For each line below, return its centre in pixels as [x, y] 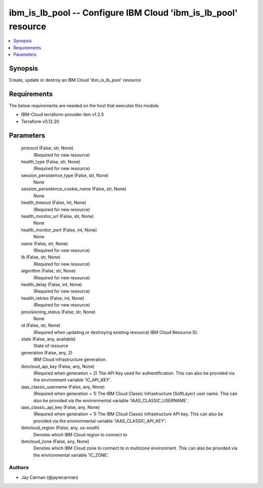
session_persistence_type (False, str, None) [65, 175]
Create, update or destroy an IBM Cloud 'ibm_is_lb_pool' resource [75, 80]
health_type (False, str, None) [51, 161]
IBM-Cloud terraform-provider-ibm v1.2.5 [63, 115]
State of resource [51, 346]
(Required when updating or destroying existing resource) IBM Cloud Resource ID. [116, 332]
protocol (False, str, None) [47, 148]
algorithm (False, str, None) [48, 271]
